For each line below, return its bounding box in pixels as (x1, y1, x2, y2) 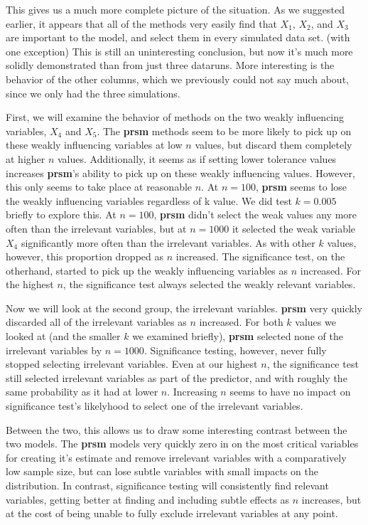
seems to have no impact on (229, 384, 351, 399)
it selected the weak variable (232, 221, 356, 235)
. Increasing (167, 384, 217, 399)
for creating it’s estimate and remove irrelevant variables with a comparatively (6, 450, 347, 465)
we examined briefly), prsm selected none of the (132, 329, 343, 344)
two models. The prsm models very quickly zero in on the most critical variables (6, 436, 359, 451)
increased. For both (199, 314, 283, 329)
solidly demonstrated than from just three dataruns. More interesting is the (6, 58, 335, 73)
